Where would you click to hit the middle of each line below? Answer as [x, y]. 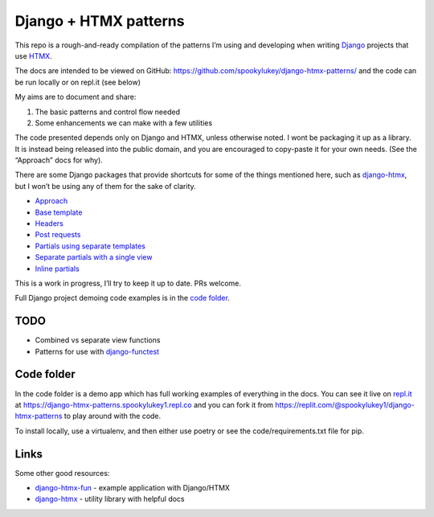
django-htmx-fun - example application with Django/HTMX [133, 488]
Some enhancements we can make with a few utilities [124, 123]
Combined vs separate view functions [98, 340]
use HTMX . [33, 55]
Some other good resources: [62, 473]
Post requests [58, 235]
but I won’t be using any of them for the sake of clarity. [105, 186]
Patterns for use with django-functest [97, 351]
